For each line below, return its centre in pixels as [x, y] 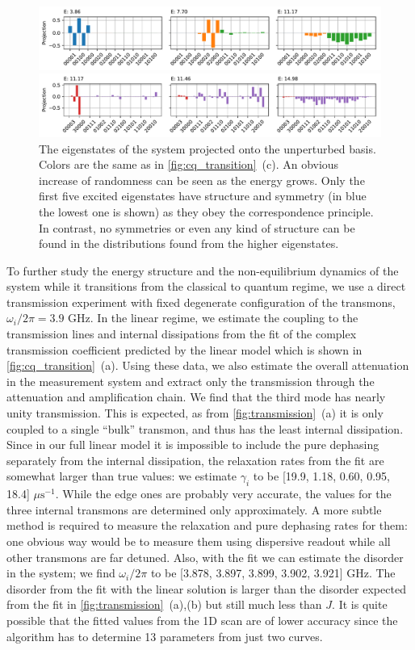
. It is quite [360, 604]
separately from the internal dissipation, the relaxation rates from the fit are [195, 460]
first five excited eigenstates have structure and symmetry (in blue [203, 196]
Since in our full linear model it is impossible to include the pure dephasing [193, 445]
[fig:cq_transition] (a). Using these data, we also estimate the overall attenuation [208, 365]
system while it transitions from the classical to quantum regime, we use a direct [206, 286]
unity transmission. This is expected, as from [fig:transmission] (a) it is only [195, 413]
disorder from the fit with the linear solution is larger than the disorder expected [206, 588]
